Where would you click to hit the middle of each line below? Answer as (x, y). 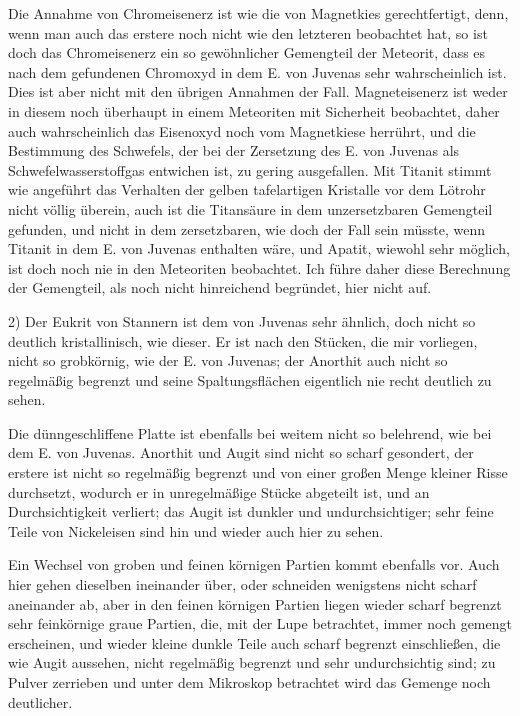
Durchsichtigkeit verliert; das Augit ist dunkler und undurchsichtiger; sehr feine (251, 511)
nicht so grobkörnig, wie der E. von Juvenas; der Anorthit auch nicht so (228, 360)
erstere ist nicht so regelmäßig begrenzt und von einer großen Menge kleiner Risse (258, 472)
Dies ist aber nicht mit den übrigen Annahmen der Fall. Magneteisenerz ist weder (258, 91)
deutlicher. (40, 701)
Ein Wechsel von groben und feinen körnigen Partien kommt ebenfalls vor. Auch (254, 564)
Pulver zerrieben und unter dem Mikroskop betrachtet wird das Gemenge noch (249, 682)
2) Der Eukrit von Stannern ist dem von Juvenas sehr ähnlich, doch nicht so (242, 320)
